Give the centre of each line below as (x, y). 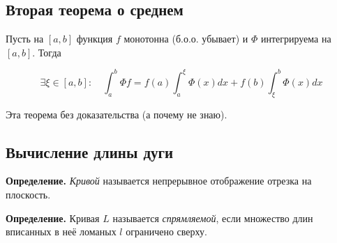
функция (95, 39)
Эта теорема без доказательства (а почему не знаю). (117, 114)
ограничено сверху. (166, 232)
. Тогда (47, 52)
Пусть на (25, 39)
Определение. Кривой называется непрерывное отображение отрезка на (159, 181)
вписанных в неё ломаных (61, 232)
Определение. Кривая (53, 218)
